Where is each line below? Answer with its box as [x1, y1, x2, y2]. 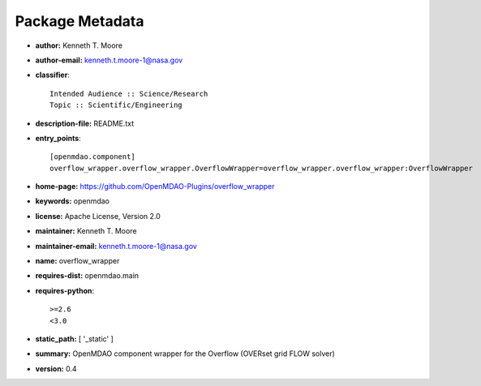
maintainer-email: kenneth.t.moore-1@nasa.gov [35, 241, 198, 251]
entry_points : [35, 133, 81, 143]
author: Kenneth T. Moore [35, 41, 123, 50]
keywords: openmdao [35, 196, 110, 206]
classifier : [35, 70, 71, 80]
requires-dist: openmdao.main [35, 271, 140, 281]
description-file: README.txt [35, 118, 134, 128]
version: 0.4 [35, 363, 77, 373]
